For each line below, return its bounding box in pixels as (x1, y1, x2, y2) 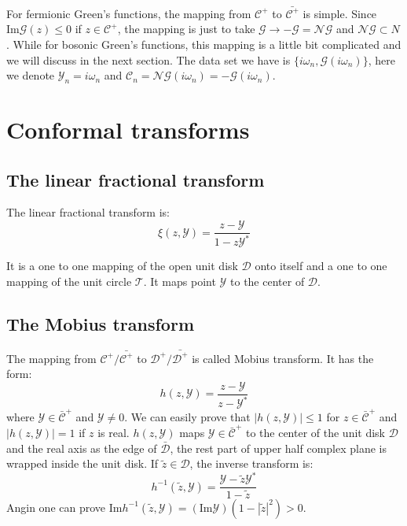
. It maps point (143, 273, 216, 290)
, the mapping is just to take (117, 20, 255, 37)
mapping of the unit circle (6, 273, 132, 290)
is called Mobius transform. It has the (192, 350, 374, 366)
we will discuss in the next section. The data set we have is (6, 51, 291, 68)
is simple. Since (302, 5, 377, 21)
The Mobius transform (6, 312, 195, 336)
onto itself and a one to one (255, 257, 387, 274)
